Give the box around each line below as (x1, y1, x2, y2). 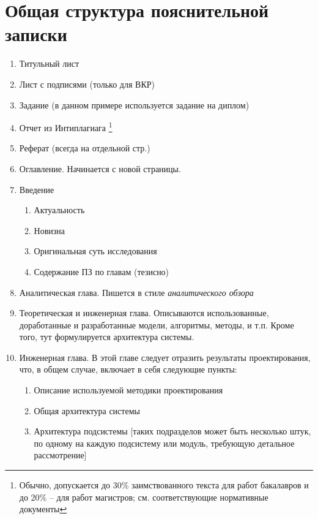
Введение (19, 183, 54, 195)
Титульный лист (19, 57, 79, 70)
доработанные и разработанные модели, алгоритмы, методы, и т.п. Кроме (19, 318, 294, 331)
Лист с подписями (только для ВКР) (19, 77, 155, 90)
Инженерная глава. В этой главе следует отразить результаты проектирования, (19, 350, 311, 363)
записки (5, 21, 67, 47)
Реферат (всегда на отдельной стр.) (19, 142, 150, 154)
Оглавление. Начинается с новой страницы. (19, 162, 181, 175)
